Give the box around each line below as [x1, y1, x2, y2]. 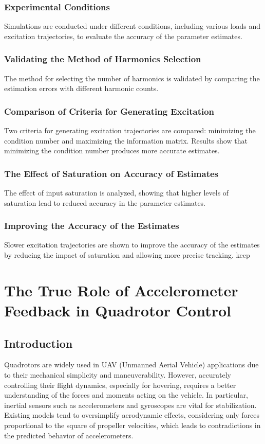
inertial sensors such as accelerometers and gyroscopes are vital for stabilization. [4, 399, 257, 410]
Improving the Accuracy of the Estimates [4, 219, 179, 232]
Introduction [4, 335, 73, 351]
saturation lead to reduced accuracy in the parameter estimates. [4, 197, 206, 208]
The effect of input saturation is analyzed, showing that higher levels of [4, 187, 229, 198]
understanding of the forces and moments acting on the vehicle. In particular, [4, 389, 248, 400]
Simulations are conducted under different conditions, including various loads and [4, 21, 261, 31]
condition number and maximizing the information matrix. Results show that [4, 135, 248, 146]
